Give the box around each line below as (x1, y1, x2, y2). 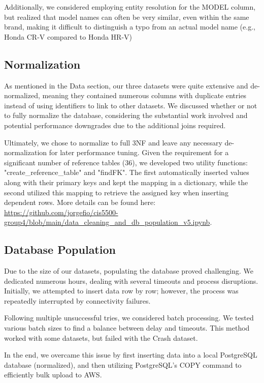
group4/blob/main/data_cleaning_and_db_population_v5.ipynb (4, 217, 210, 227)
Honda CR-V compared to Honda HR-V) (4, 31, 133, 42)
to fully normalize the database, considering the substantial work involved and (4, 110, 248, 121)
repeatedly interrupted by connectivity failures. (4, 295, 151, 306)
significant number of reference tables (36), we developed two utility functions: (4, 157, 248, 167)
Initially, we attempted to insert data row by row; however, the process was (4, 285, 239, 296)
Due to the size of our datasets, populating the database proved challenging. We (4, 266, 253, 276)
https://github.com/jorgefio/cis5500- (4, 207, 118, 217)
